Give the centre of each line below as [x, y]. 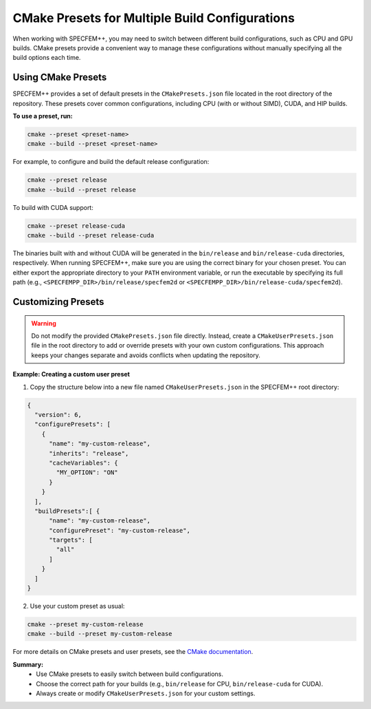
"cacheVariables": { [83, 463]
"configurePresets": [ [73, 424]
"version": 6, [58, 415]
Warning [44, 323]
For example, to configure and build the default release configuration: [111, 162]
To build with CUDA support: [53, 207]
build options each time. [47, 58]
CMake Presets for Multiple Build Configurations [154, 18]
